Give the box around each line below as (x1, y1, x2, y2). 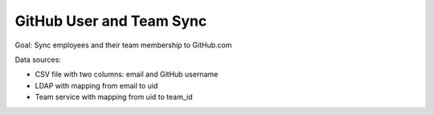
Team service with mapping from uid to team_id (35, 92, 193, 102)
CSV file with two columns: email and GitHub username (35, 69, 219, 80)
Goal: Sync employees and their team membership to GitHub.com (14, 40, 232, 50)
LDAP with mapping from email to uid (35, 80, 158, 90)
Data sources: (14, 55, 62, 64)
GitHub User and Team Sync (14, 12, 207, 30)
